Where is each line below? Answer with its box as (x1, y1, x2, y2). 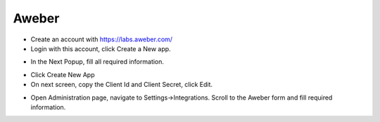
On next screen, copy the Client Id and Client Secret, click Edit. (30, 81, 213, 89)
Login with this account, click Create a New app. (30, 44, 172, 53)
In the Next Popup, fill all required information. (30, 57, 165, 66)
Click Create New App (30, 70, 95, 79)
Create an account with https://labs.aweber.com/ (30, 35, 172, 43)
